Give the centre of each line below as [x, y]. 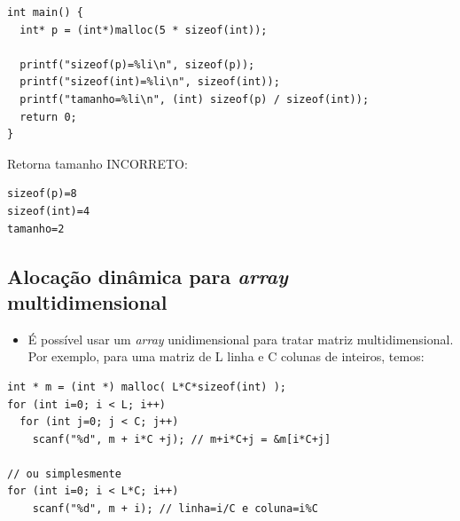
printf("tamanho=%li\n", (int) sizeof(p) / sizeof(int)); [195, 99]
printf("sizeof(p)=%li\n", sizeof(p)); [137, 64]
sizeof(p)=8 [42, 194]
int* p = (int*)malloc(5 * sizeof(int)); [144, 30]
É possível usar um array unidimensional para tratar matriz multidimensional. [241, 339]
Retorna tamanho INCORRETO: [97, 163]
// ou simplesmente [64, 474]
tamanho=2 [36, 229]
